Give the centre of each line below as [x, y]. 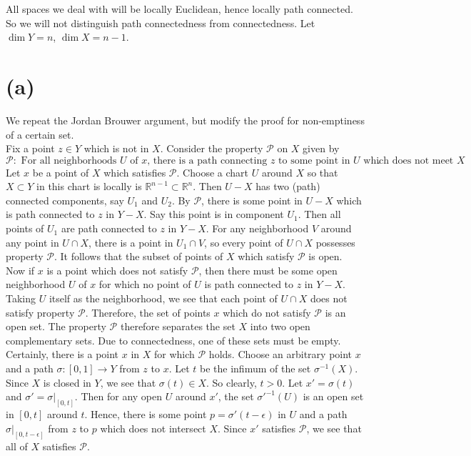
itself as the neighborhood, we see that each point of [163, 298]
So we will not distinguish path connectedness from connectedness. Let [161, 23]
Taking [21, 298]
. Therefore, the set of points [148, 312]
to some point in [314, 160]
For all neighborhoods [69, 160]
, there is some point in [252, 200]
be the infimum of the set [255, 368]
